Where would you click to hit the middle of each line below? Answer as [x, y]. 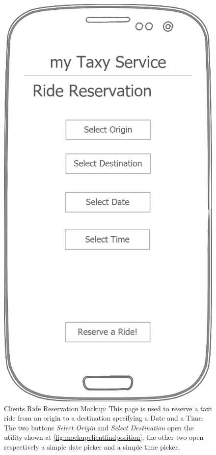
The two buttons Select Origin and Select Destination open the [99, 427]
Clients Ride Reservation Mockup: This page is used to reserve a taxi [108, 408]
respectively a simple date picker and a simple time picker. [92, 446]
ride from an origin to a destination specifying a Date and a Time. [104, 418]
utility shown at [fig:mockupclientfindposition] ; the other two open [104, 437]
